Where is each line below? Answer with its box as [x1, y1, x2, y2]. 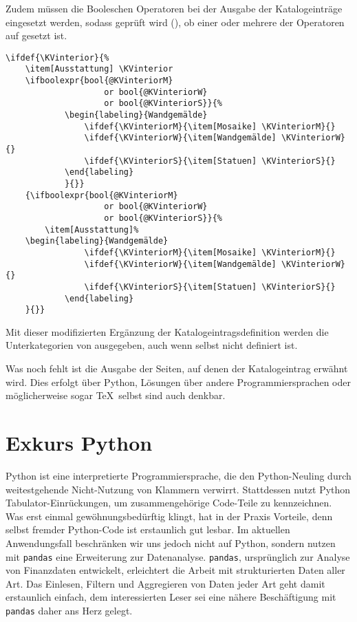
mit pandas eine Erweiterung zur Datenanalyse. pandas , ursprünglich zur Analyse [6, 549, 350, 564]
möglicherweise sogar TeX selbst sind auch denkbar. [6, 388, 226, 403]
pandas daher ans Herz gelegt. [6, 603, 133, 617]
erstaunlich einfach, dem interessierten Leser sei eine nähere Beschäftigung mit [6, 590, 336, 604]
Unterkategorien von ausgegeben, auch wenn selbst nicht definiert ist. [6, 338, 298, 352]
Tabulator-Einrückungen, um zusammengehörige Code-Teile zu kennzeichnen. [6, 495, 332, 510]
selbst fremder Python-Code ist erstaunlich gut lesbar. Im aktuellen [6, 522, 290, 537]
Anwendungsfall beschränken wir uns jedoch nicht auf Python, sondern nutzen [6, 535, 336, 550]
